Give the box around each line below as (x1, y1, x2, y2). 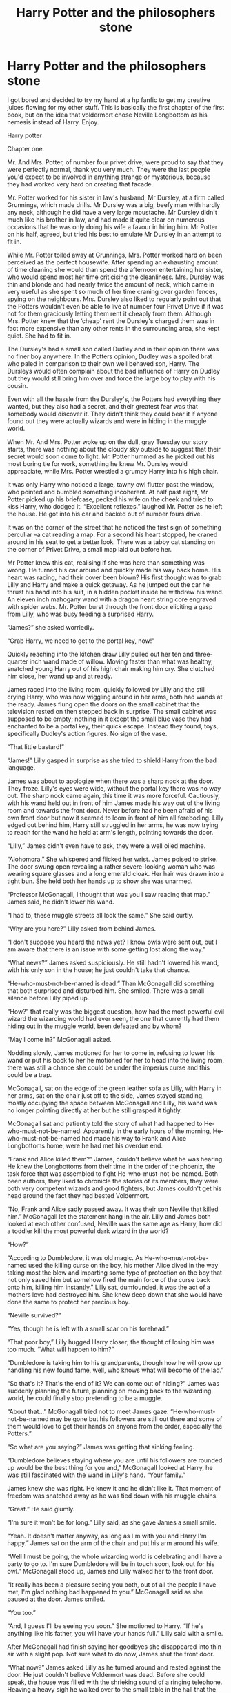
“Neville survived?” (7, 1310, 61, 1319)
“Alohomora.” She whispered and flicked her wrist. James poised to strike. (7, 855, 219, 863)
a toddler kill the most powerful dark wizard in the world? (7, 1227, 169, 1235)
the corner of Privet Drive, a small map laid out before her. (7, 545, 172, 553)
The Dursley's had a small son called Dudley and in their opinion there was (7, 345, 219, 353)
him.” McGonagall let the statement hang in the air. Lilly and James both (7, 1212, 211, 1220)
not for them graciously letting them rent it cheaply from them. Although (7, 309, 212, 318)
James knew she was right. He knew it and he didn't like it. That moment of (7, 1484, 221, 1492)
